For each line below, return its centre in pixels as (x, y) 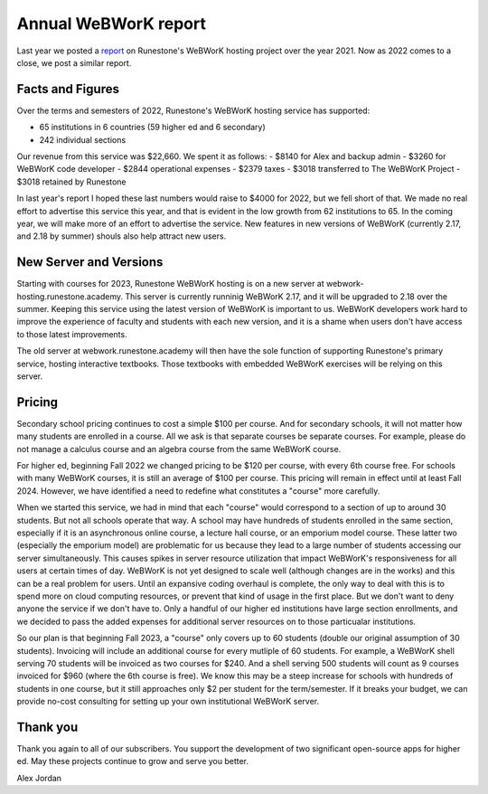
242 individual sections (83, 139)
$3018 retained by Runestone (71, 182)
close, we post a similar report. (74, 62)
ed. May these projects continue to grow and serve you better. (132, 761)
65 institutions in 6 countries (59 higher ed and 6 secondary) (152, 128)
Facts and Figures (68, 89)
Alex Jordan (39, 778)
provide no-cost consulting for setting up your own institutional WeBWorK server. (168, 702)
